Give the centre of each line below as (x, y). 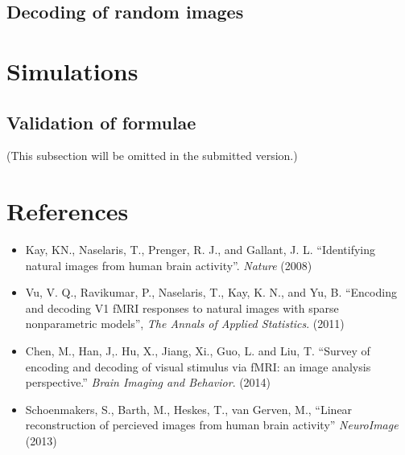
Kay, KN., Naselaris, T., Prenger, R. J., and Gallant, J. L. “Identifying (200, 250)
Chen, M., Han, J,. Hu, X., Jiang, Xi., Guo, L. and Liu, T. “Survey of (198, 351)
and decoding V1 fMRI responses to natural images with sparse (182, 307)
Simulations (72, 70)
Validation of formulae (101, 122)
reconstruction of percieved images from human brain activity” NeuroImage (212, 425)
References (68, 211)
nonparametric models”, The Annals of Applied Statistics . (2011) (185, 324)
